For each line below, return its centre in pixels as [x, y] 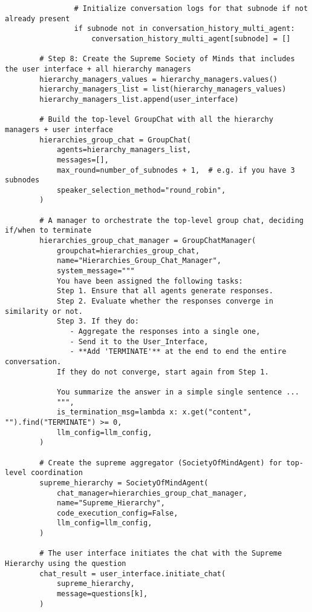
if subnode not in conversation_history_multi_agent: [184, 29]
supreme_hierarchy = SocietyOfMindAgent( [124, 483]
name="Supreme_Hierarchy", [111, 503]
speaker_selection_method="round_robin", [141, 190]
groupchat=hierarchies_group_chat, [128, 251]
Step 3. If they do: [98, 321]
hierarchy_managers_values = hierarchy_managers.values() [159, 79]
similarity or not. [44, 311]
